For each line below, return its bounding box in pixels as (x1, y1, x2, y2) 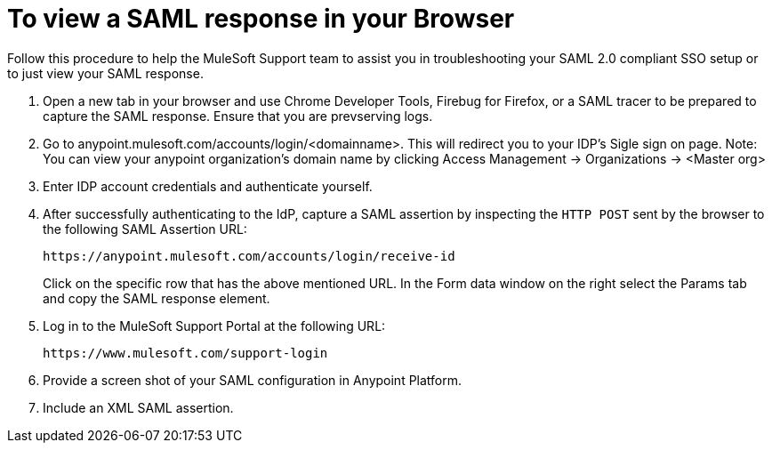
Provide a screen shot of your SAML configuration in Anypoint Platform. (43, 372, 462, 388)
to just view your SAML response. (7, 65, 204, 81)
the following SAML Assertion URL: (43, 221, 247, 237)
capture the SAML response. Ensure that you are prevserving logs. (43, 108, 433, 124)
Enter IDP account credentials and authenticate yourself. (43, 178, 373, 194)
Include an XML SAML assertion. (43, 399, 234, 415)
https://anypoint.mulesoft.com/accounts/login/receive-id (43, 248, 455, 263)
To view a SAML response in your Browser (7, 4, 515, 34)
